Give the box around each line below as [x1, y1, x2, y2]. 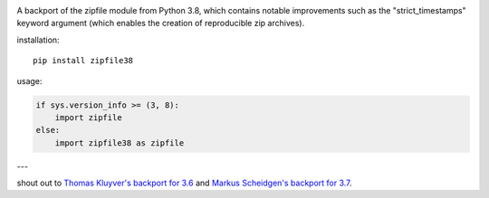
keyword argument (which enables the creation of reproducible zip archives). [16, 18, 305, 29]
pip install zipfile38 [33, 55, 134, 66]
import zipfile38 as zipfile [54, 137, 185, 148]
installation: [16, 34, 60, 45]
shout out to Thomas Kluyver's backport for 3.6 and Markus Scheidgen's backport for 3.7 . [16, 177, 352, 189]
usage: [16, 75, 43, 86]
